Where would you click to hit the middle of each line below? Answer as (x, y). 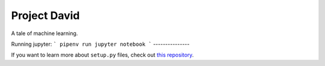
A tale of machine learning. (45, 33)
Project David (45, 15)
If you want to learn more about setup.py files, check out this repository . (102, 55)
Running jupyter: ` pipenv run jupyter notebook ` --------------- (100, 44)
